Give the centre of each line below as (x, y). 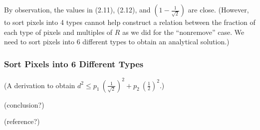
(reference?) (22, 121)
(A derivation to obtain (40, 85)
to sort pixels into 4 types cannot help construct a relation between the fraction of (130, 22)
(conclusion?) (24, 104)
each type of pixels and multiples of (58, 32)
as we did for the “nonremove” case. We (183, 32)
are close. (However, (218, 9)
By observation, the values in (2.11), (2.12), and (77, 9)
